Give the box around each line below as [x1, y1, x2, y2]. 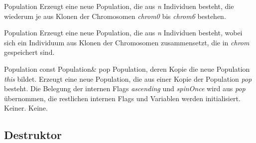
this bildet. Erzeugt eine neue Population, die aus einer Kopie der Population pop [4, 73, 252, 84]
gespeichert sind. [4, 47, 55, 57]
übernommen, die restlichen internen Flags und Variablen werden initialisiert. [4, 93, 241, 103]
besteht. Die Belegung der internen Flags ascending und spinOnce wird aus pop [4, 83, 246, 94]
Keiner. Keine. [4, 103, 48, 113]
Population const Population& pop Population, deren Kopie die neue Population [4, 63, 250, 74]
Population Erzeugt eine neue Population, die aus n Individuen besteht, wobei [4, 27, 243, 38]
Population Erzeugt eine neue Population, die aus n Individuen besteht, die [4, 1, 234, 11]
